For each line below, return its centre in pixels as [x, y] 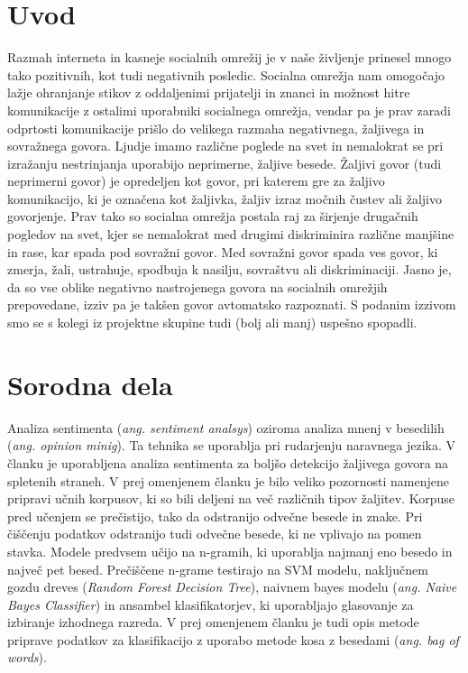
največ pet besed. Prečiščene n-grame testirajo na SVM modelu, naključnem [218, 569]
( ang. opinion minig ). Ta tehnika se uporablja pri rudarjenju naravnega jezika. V [232, 445]
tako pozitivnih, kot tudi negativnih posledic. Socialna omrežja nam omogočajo [226, 74]
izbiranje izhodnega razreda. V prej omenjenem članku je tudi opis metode [213, 622]
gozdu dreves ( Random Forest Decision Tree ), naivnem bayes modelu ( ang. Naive [232, 587]
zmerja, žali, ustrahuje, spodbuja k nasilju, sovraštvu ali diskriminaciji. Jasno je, [229, 269]
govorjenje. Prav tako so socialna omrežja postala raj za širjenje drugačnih [213, 216]
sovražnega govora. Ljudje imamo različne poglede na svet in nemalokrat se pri [225, 146]
